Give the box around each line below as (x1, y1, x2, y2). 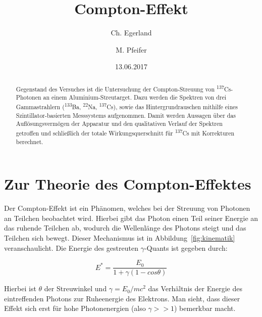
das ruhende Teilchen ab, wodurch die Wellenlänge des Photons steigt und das (4, 222, 246, 233)
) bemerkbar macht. (174, 303, 236, 313)
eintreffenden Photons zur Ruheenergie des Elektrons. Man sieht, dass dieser (4, 293, 240, 303)
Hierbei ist (4, 283, 36, 294)
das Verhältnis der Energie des (148, 283, 242, 294)
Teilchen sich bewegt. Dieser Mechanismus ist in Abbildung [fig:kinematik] (4, 232, 235, 243)
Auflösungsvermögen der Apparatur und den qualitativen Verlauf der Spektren (16, 119, 223, 128)
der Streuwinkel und (44, 283, 107, 294)
